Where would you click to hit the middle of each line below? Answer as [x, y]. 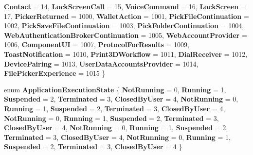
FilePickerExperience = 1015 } [55, 73]
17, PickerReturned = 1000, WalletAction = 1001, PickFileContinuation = [126, 16]
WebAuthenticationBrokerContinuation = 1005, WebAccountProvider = [126, 35]
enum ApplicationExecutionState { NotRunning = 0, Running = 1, [115, 89]
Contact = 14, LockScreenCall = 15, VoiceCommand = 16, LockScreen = [125, 6]
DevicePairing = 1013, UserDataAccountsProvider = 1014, [101, 63]
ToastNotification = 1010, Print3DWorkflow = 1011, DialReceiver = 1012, [126, 54]
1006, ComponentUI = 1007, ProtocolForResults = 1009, [97, 44]
